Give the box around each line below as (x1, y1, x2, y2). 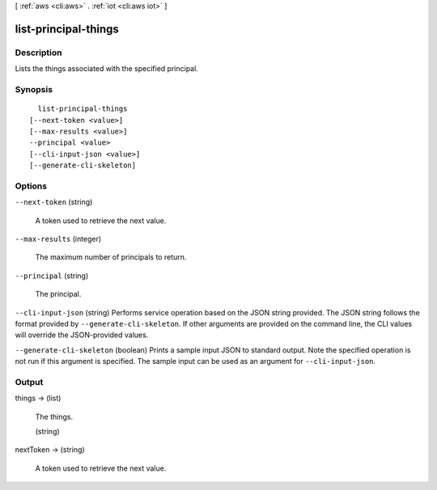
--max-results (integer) (15, 234, 102, 243)
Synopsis (15, 83, 53, 95)
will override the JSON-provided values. (15, 330, 149, 340)
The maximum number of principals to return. (35, 252, 187, 262)
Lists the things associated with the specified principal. (15, 64, 198, 74)
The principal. (35, 289, 82, 299)
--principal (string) (15, 271, 89, 281)
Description (15, 47, 62, 58)
